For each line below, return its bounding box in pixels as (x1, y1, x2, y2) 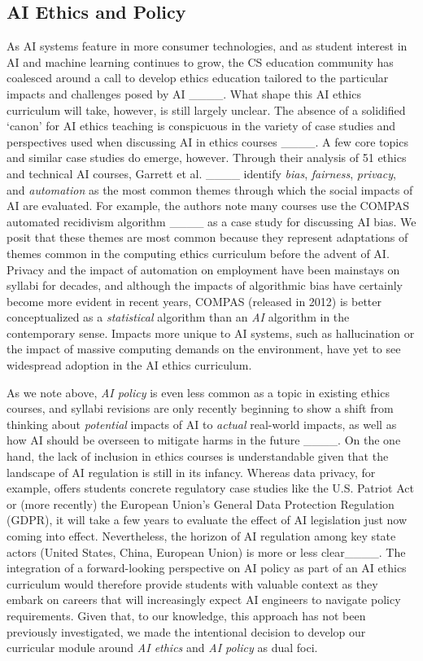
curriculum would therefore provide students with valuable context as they (7, 575, 378, 592)
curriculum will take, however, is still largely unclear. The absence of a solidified (7, 101, 406, 118)
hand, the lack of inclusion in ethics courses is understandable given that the (7, 448, 389, 465)
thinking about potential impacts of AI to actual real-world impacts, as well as (7, 415, 397, 432)
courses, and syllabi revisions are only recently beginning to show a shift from (7, 400, 394, 417)
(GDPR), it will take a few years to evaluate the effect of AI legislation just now (7, 511, 408, 528)
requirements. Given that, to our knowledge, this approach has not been (7, 606, 366, 624)
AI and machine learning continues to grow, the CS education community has (7, 53, 394, 70)
